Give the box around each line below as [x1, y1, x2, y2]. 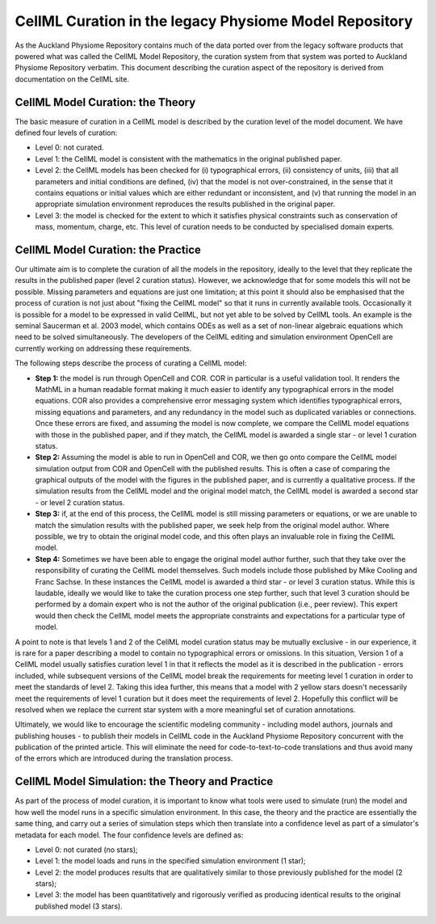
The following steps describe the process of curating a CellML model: [15, 358, 247, 368]
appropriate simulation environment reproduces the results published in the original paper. [35, 199, 335, 209]
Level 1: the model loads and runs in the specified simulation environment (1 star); [35, 856, 306, 866]
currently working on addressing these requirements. [15, 344, 192, 353]
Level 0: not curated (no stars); [35, 845, 138, 854]
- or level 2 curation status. [35, 497, 125, 507]
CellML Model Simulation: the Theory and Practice [15, 774, 274, 788]
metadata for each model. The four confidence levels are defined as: [15, 829, 244, 840]
